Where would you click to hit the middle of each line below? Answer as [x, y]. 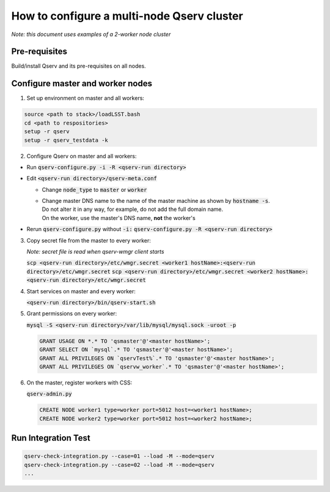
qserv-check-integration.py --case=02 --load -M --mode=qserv [119, 465]
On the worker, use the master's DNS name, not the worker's [119, 218]
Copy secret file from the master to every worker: [89, 240]
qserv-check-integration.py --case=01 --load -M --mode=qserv [119, 456]
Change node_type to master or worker [94, 189]
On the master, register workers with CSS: [79, 383]
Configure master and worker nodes [82, 83]
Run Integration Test [51, 438]
